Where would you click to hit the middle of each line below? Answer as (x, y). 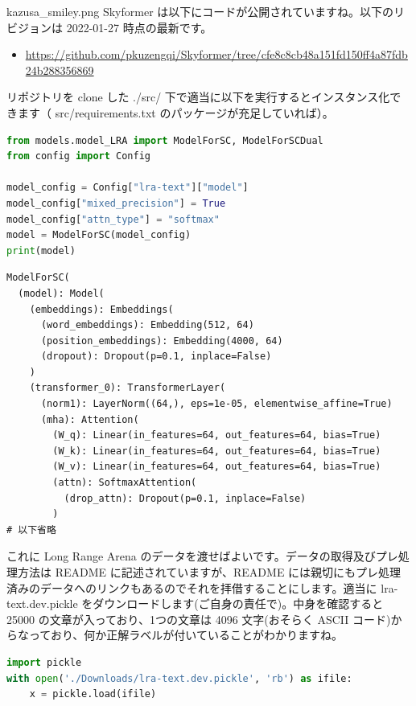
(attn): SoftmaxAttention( (125, 483)
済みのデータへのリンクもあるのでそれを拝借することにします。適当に (192, 587)
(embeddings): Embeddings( (101, 309)
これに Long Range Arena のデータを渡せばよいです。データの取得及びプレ (202, 556)
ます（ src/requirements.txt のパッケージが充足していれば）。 (175, 112)
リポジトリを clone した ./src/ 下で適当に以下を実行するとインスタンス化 (198, 97)
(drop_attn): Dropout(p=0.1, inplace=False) (185, 498)
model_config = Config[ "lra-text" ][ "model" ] (128, 188)
